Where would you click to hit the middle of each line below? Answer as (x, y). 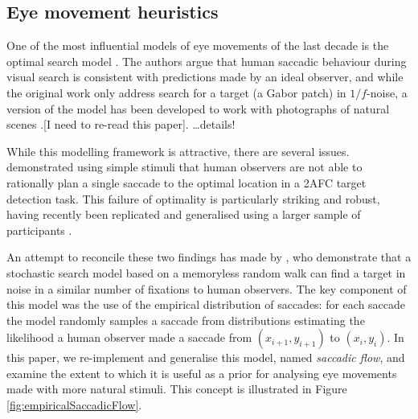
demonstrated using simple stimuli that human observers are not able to (184, 167)
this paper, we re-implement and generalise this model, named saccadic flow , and (206, 357)
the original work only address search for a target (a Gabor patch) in (176, 92)
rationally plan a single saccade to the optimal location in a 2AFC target (186, 182)
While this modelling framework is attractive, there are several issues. (178, 151)
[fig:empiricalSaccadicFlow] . (74, 405)
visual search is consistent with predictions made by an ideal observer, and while (205, 77)
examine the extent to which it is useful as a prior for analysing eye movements (202, 373)
